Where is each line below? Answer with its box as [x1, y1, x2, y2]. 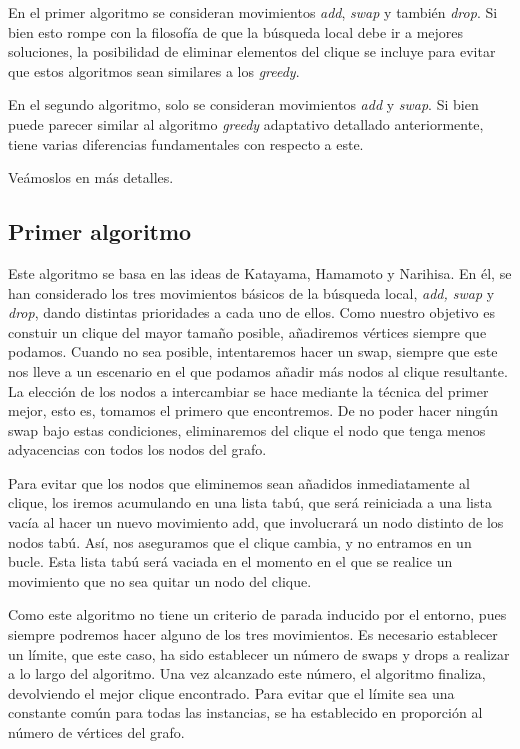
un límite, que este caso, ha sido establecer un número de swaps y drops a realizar [8, 643, 510, 664]
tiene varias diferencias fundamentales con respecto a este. [8, 133, 364, 154]
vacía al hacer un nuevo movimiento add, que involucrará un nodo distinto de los [8, 512, 504, 533]
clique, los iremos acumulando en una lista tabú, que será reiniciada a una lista [8, 492, 492, 513]
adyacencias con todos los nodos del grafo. [8, 439, 267, 460]
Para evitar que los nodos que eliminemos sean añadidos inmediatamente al [8, 472, 470, 493]
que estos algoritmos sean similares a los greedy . [8, 60, 300, 81]
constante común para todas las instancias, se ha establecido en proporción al [8, 702, 483, 723]
